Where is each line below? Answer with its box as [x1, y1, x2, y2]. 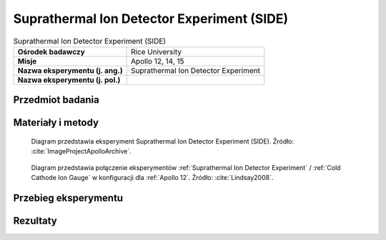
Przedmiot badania [13, 94, 99, 106]
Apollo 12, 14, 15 [130, 56, 184, 66]
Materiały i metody [13, 116, 99, 129]
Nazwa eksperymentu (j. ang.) [17, 65, 123, 75]
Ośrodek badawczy [17, 46, 85, 56]
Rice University [130, 46, 182, 56]
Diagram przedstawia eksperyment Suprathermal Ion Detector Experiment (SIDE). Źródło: [31, 136, 295, 146]
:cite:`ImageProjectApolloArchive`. [31, 147, 132, 156]
